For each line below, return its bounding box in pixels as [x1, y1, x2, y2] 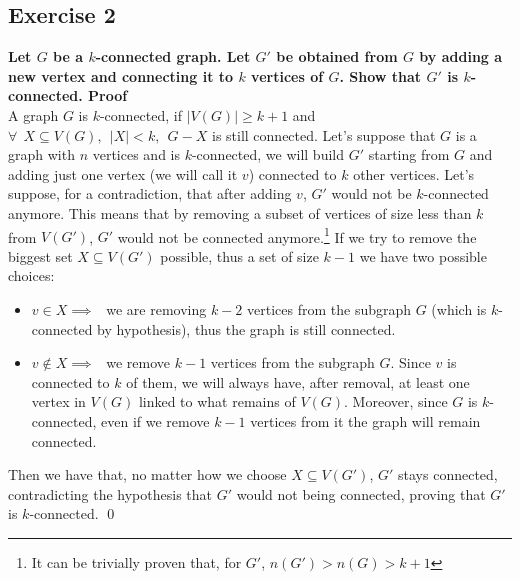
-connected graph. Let [95, 46, 251, 67]
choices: [8, 265, 55, 286]
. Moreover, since [344, 391, 448, 412]
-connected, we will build [191, 144, 345, 165]
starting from [368, 144, 450, 165]
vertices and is [92, 144, 180, 165]
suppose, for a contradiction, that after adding [8, 183, 292, 204]
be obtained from [276, 46, 398, 67]
